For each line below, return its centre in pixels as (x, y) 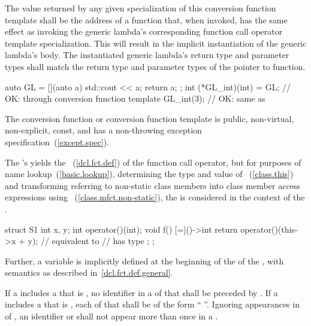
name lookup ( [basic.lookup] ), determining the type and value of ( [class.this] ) (149, 174)
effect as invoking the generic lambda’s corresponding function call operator (144, 31)
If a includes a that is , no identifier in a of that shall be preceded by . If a (141, 292)
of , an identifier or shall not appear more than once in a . (111, 316)
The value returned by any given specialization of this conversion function (141, 8)
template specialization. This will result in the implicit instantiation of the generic (156, 43)
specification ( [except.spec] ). (57, 141)
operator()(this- (269, 229)
